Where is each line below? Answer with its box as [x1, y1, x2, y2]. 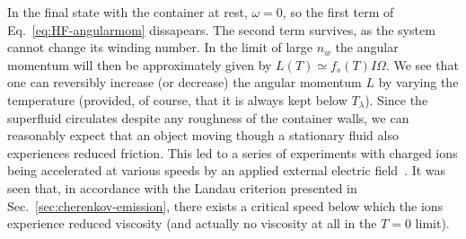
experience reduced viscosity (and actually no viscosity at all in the [7, 214, 377, 233]
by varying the [378, 73, 459, 92]
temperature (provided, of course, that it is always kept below [7, 90, 347, 109]
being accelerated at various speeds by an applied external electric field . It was [7, 161, 446, 180]
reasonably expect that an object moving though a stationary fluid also [7, 126, 399, 145]
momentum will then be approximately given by [7, 55, 272, 74]
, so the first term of [282, 3, 394, 21]
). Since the [365, 90, 428, 109]
